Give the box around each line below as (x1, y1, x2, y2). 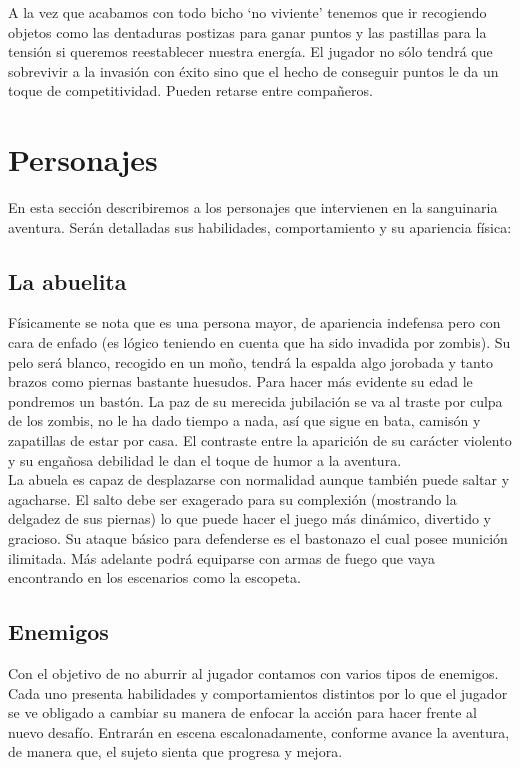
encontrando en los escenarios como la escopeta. (8, 567, 301, 588)
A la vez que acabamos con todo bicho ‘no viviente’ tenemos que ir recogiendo (8, 2, 487, 22)
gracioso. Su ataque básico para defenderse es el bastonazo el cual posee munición (8, 528, 508, 549)
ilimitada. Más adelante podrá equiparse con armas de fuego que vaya (8, 547, 435, 568)
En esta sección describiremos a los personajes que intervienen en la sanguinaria (8, 197, 498, 218)
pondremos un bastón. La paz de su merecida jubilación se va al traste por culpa (8, 390, 503, 411)
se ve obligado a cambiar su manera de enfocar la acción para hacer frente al (8, 702, 477, 723)
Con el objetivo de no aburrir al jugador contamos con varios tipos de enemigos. (8, 663, 499, 683)
